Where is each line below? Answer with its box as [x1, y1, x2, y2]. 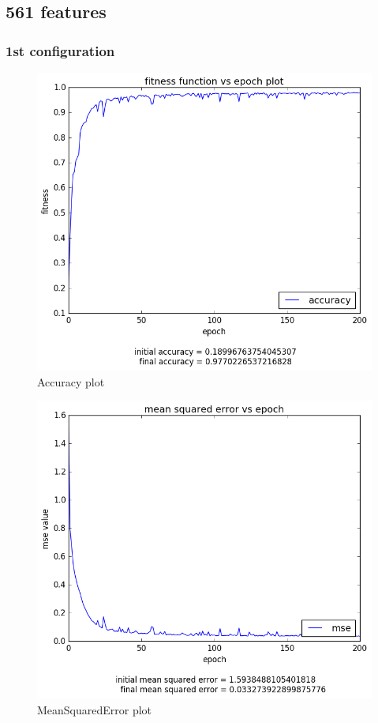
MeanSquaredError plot [37, 701, 152, 717]
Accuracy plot [37, 373, 105, 390]
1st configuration [6, 40, 115, 60]
